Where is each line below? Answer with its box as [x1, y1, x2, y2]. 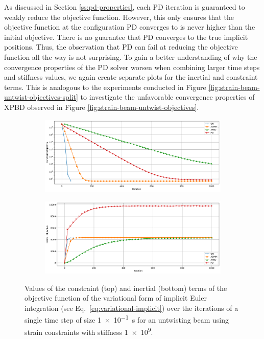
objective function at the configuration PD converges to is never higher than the [4, 21, 255, 32]
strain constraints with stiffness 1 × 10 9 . [25, 325, 153, 337]
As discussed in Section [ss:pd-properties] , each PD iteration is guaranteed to [4, 2, 245, 12]
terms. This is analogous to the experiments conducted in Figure [4, 81, 206, 92]
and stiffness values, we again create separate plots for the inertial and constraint [4, 72, 258, 82]
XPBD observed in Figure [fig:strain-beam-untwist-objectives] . [4, 101, 199, 112]
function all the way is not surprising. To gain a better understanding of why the [4, 51, 257, 62]
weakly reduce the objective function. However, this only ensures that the [4, 11, 234, 22]
